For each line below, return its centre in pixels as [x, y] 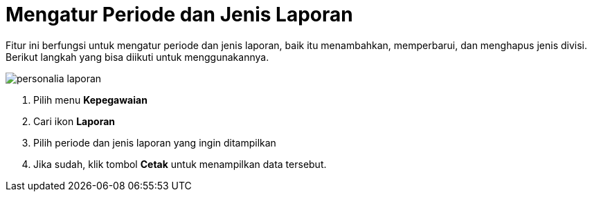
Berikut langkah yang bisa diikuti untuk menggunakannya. [137, 57]
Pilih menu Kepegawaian [90, 100]
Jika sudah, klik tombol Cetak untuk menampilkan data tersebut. [180, 164]
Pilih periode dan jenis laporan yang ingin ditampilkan [155, 142]
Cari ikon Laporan [74, 121]
